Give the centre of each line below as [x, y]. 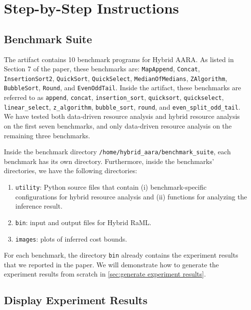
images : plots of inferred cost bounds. [71, 238]
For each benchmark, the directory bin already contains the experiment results [121, 255]
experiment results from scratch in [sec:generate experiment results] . [105, 274]
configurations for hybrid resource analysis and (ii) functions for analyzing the [131, 196]
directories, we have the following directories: [71, 171]
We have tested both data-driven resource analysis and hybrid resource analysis [122, 116]
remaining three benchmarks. [47, 135]
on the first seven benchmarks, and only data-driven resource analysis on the [118, 126]
